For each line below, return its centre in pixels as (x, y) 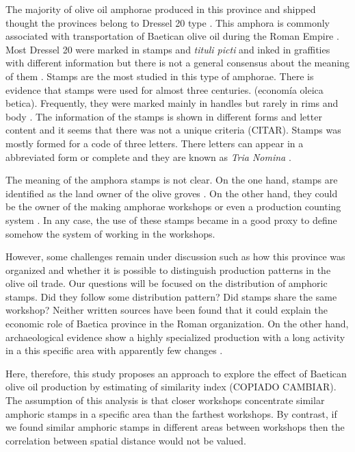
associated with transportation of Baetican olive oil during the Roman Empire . (172, 36)
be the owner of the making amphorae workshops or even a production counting (173, 206)
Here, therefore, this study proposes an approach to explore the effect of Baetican (176, 373)
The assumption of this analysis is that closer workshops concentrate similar (165, 400)
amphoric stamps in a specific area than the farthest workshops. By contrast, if (171, 413)
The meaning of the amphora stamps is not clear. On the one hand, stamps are (172, 180)
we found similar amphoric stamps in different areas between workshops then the (175, 427)
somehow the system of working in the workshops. (110, 233)
